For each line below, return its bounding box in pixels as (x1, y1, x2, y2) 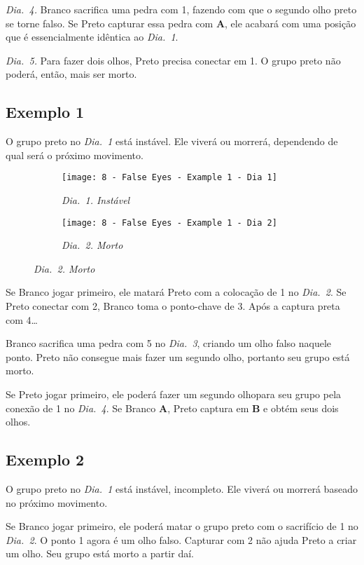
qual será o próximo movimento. (6, 147, 143, 162)
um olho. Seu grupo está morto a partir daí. (6, 546, 194, 561)
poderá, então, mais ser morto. (6, 67, 137, 81)
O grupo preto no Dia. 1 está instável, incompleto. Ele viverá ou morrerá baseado (6, 482, 358, 496)
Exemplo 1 (6, 101, 85, 123)
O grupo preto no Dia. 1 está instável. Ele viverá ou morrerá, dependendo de (6, 134, 338, 149)
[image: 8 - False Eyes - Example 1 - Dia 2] (62, 217, 277, 228)
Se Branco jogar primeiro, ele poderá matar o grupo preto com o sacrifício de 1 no (6, 519, 358, 533)
